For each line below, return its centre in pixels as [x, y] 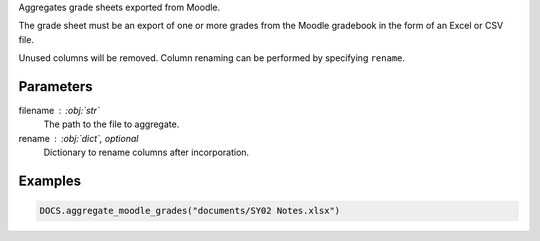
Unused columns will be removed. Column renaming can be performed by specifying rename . [211, 58]
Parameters [55, 86]
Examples [50, 181]
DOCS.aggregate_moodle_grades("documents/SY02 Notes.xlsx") [190, 211]
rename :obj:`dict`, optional [78, 138]
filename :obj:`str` [59, 111]
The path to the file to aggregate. [111, 124]
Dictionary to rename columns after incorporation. [146, 152]
